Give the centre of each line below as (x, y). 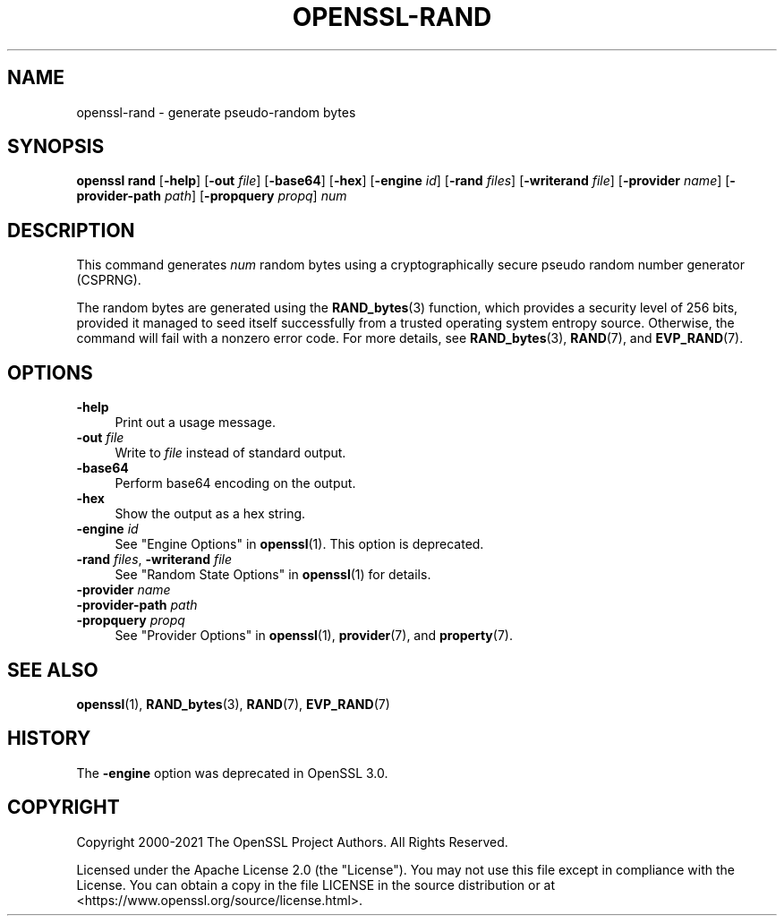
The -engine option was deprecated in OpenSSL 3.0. (232, 773)
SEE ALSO (53, 670)
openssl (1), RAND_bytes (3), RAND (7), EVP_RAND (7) (233, 704)
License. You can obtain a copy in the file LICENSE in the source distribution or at (316, 885)
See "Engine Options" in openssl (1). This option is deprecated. (299, 544)
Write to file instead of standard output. (230, 453)
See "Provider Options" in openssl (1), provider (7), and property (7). (314, 636)
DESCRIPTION (71, 230)
